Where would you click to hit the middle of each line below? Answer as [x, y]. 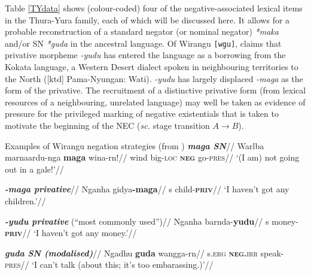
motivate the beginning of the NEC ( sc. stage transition [107, 125]
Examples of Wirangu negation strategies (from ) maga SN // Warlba [135, 145]
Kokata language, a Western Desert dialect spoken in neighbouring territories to [152, 67]
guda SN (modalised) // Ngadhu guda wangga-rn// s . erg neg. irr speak [143, 253]
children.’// [25, 200]
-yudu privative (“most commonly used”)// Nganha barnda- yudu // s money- [152, 221]
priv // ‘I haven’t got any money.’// [71, 233]
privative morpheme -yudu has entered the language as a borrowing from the [145, 55]
